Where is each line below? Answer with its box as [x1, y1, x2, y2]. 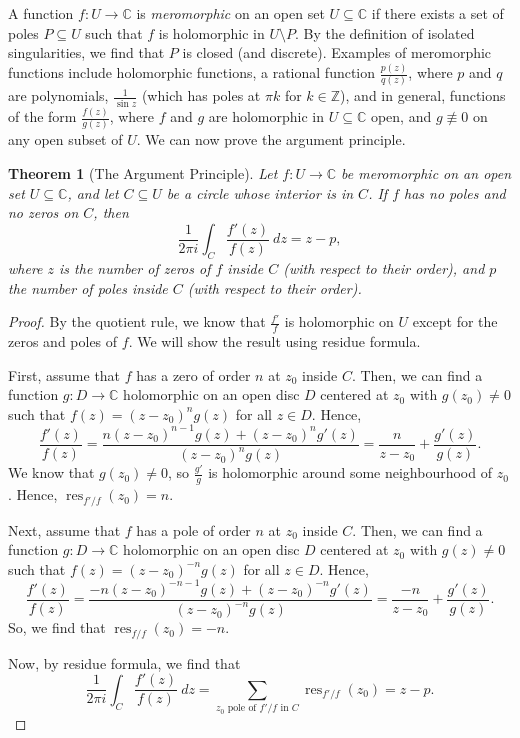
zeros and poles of [8, 331, 118, 351]
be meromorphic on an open [341, 162, 512, 183]
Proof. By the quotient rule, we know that [8, 311, 266, 332]
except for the [412, 311, 498, 332]
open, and [370, 106, 432, 127]
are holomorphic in [208, 106, 325, 127]
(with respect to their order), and [283, 257, 485, 278]
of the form [8, 106, 77, 127]
